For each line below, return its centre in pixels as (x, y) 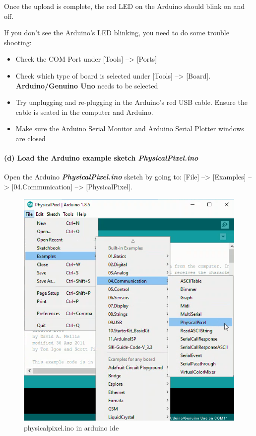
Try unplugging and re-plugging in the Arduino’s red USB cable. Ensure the (131, 102)
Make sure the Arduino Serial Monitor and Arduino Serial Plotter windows (130, 129)
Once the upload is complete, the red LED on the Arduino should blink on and (125, 6)
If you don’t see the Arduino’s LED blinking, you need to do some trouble (117, 33)
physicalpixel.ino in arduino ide (71, 427)
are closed (31, 138)
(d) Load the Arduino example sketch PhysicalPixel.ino (101, 158)
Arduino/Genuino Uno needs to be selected (87, 85)
